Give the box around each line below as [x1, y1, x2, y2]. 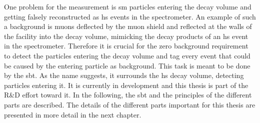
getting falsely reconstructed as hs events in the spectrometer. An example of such [4, 11, 256, 21]
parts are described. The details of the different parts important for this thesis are [4, 99, 255, 109]
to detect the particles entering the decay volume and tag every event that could [4, 50, 250, 60]
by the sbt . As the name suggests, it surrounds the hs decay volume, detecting [4, 70, 244, 80]
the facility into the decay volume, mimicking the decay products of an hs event [4, 30, 248, 41]
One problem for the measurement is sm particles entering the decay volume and [4, 1, 251, 11]
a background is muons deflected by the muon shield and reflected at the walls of [4, 21, 252, 31]
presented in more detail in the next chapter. [4, 109, 141, 119]
